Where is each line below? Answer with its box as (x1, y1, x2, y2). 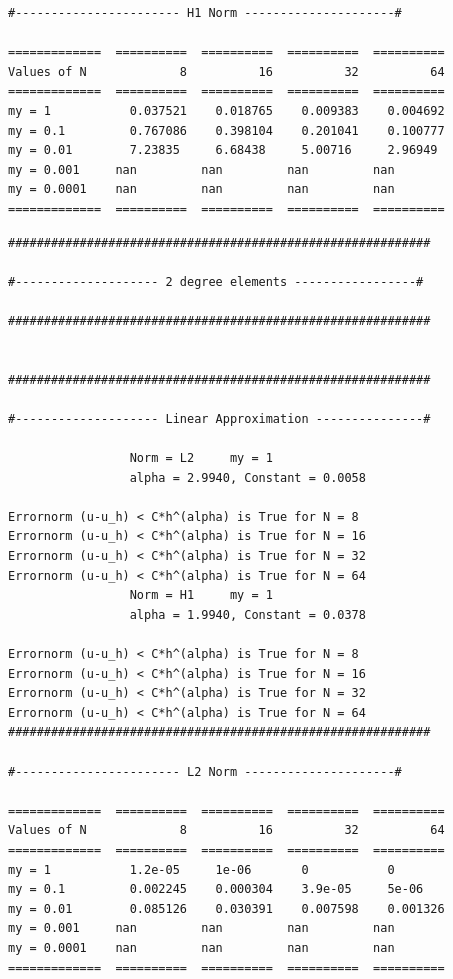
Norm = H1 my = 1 (129, 588, 273, 603)
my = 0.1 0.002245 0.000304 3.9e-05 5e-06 (8, 882, 424, 897)
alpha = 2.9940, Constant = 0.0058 (129, 470, 366, 485)
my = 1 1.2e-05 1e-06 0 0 (8, 862, 395, 877)
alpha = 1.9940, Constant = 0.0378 (129, 607, 366, 622)
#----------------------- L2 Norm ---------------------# (8, 764, 402, 779)
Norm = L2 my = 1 (129, 451, 273, 466)
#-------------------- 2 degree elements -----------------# (8, 274, 424, 289)
